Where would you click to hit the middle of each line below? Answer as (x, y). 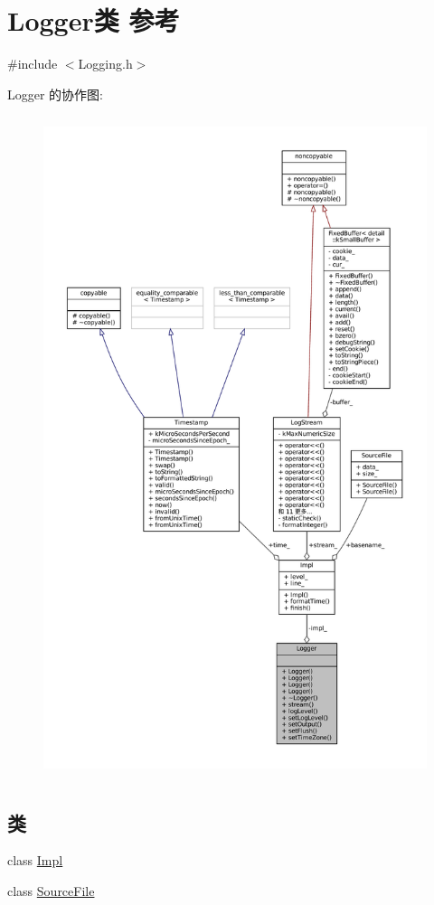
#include (33, 64)
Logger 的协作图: (56, 94)
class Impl (35, 860)
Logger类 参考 (94, 20)
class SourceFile (51, 891)
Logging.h (105, 64)
